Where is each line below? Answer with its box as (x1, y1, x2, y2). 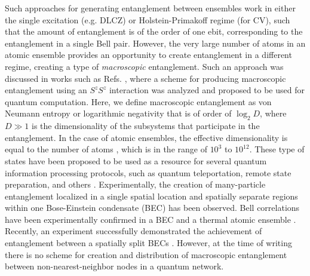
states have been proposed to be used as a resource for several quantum (5, 154, 267, 167)
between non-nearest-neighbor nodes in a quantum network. (5, 260, 224, 272)
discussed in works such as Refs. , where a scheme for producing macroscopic (5, 72, 286, 84)
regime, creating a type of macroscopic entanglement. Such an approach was (5, 60, 284, 72)
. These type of (249, 143, 305, 155)
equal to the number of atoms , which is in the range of (5, 143, 207, 155)
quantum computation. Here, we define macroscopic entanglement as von (5, 95, 272, 108)
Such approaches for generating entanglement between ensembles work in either (5, 2, 296, 14)
